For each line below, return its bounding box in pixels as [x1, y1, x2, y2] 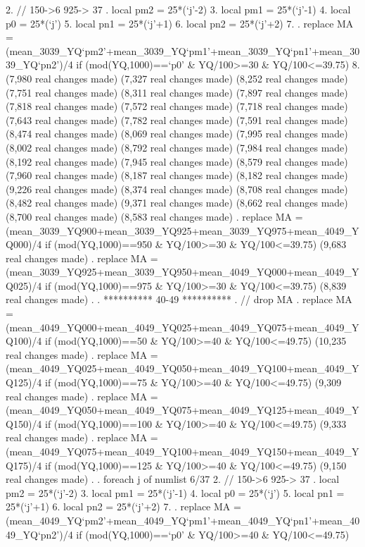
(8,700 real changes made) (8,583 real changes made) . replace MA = [6, 209, 303, 223]
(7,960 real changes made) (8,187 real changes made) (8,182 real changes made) [6, 168, 348, 183]
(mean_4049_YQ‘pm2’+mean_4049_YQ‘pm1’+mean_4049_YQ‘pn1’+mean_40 [6, 512, 360, 527]
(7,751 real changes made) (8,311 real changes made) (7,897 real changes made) [6, 85, 348, 99]
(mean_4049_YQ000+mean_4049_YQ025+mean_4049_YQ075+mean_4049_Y [6, 319, 359, 334]
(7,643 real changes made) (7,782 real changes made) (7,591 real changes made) [6, 112, 348, 127]
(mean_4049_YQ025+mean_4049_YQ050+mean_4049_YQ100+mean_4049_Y [6, 361, 359, 376]
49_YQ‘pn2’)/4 [6, 527, 73, 541]
